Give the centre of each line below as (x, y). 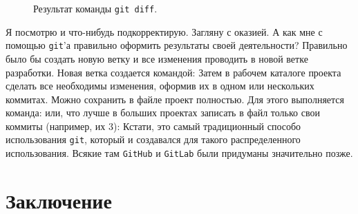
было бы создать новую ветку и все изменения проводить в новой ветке (157, 58)
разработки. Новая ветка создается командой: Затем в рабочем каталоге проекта (173, 72)
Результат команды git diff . (95, 8)
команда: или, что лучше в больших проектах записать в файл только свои (163, 113)
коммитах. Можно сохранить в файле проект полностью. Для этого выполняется (175, 99)
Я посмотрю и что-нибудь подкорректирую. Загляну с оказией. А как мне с (164, 31)
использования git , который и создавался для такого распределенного (153, 139)
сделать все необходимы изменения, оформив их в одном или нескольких (160, 86)
